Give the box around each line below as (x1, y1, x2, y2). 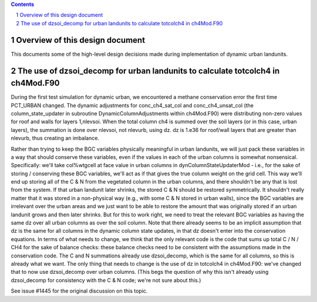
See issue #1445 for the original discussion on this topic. (11, 287, 148, 294)
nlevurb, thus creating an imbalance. (11, 135, 100, 142)
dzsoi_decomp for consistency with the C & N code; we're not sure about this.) (11, 276, 201, 284)
